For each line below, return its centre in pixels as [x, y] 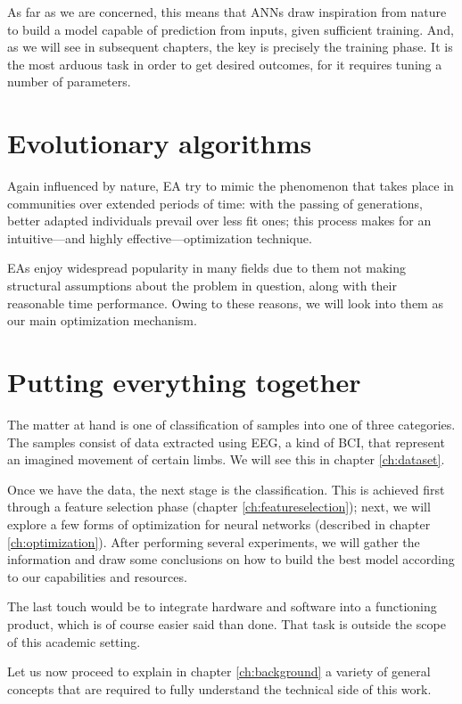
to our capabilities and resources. [97, 576]
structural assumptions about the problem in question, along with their [202, 286]
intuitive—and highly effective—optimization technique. [160, 237]
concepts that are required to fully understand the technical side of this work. [219, 688]
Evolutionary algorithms [160, 143]
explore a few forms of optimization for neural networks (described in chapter [219, 524]
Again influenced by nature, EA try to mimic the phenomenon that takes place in [231, 186]
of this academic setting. [74, 641]
